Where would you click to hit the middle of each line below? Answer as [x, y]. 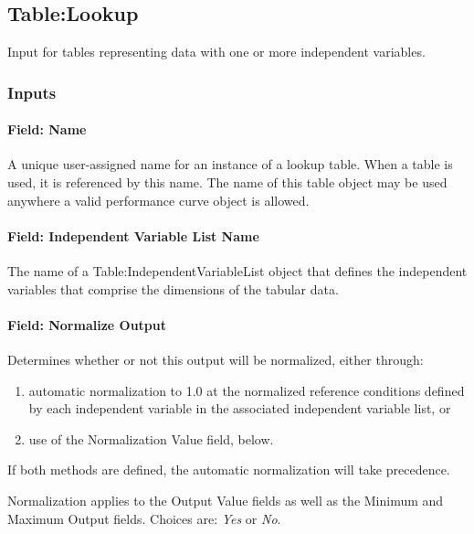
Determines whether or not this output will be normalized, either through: [216, 359]
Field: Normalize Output [87, 324]
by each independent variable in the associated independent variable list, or [240, 408]
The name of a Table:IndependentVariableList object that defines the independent [237, 271]
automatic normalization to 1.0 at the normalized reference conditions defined [247, 390]
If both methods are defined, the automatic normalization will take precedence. [229, 470]
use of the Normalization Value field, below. [151, 438]
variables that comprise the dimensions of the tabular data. [173, 288]
